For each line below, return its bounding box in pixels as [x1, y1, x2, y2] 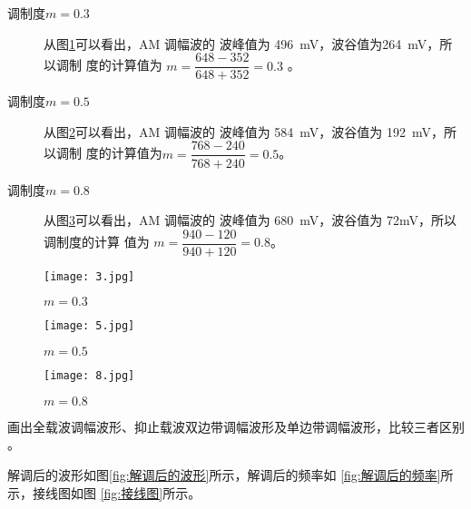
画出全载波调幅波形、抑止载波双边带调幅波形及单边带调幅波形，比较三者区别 [7, 416, 465, 436]
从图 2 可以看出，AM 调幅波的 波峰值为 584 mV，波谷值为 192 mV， [44, 122, 444, 141]
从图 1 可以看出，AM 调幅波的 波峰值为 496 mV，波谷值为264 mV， [44, 34, 440, 53]
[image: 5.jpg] [44, 319, 135, 333]
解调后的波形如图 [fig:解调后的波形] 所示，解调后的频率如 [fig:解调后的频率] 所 [7, 465, 454, 484]
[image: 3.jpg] [44, 269, 135, 283]
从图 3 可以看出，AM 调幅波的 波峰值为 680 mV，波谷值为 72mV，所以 [44, 210, 456, 230]
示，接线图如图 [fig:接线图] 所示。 [7, 483, 201, 502]
